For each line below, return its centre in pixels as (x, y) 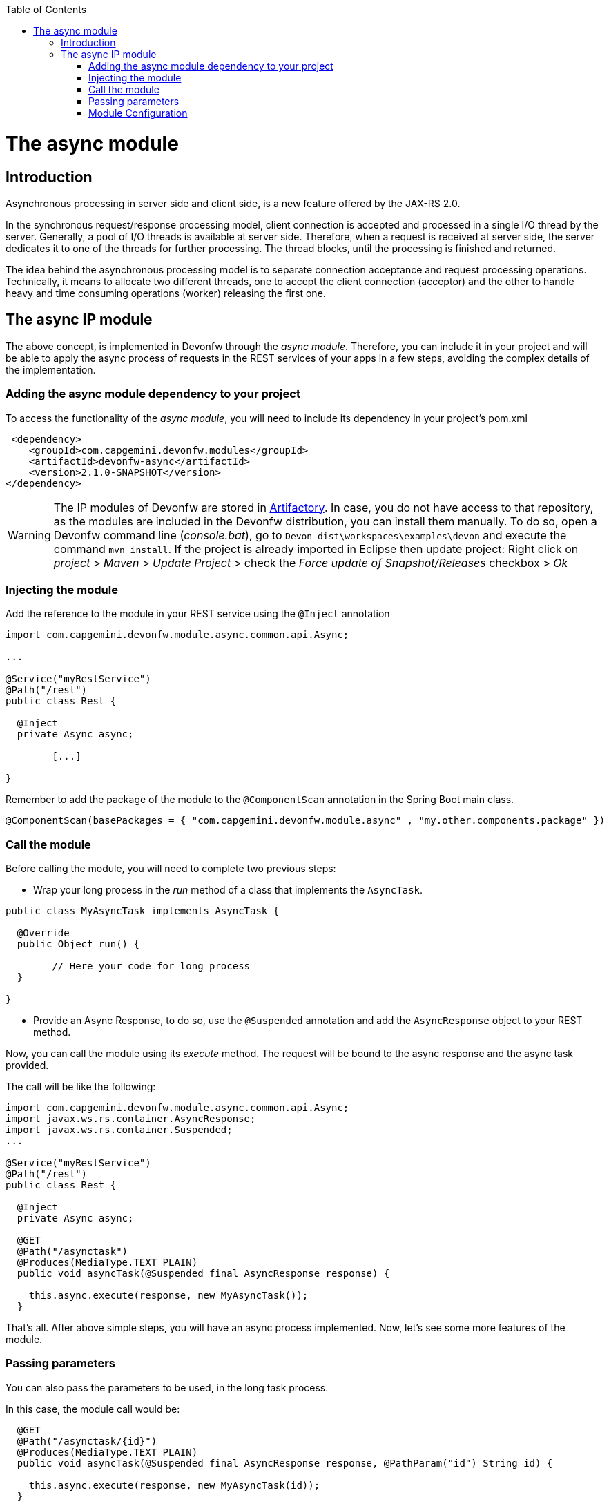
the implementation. (51, 369)
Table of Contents (46, 9)
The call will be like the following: (81, 1087)
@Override (43, 933)
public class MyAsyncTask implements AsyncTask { (143, 911)
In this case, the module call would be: (93, 1409)
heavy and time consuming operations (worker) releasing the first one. (166, 293)
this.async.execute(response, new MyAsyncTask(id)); (174, 1485)
